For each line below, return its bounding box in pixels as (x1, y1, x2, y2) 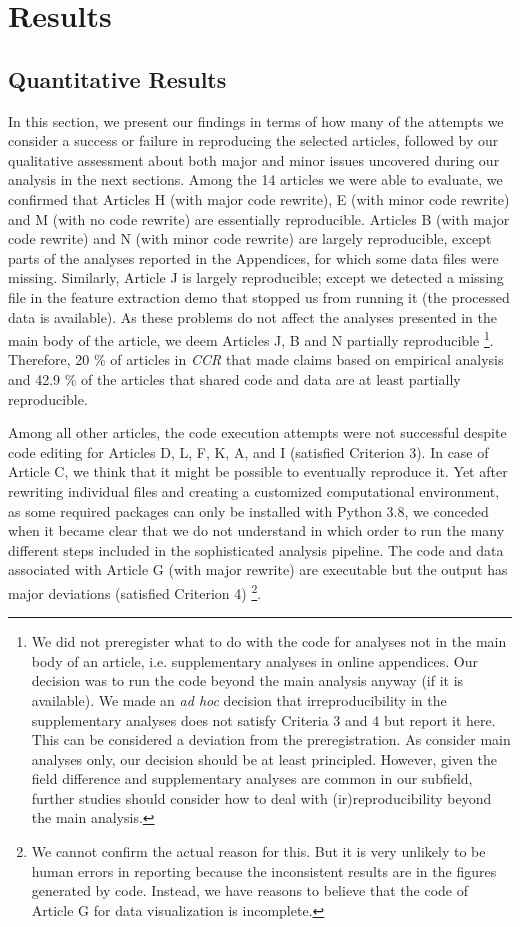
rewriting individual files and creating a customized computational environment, (8, 480, 500, 501)
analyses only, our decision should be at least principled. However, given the (31, 748, 498, 769)
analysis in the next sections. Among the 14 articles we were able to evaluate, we (8, 169, 503, 190)
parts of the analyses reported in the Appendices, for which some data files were (8, 247, 499, 268)
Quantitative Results (8, 63, 227, 94)
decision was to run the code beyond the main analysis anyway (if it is (31, 670, 464, 691)
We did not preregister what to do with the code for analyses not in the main (31, 631, 507, 652)
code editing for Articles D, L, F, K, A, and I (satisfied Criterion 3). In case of (8, 441, 489, 462)
